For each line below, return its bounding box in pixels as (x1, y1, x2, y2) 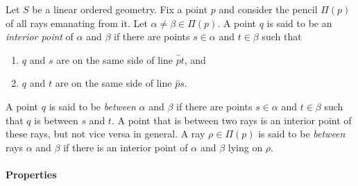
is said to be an (266, 15, 332, 30)
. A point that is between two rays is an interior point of (111, 112, 352, 127)
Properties (6, 167, 57, 181)
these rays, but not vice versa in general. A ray (6, 126, 205, 141)
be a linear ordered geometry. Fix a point (32, 2, 208, 16)
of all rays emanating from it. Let (6, 15, 148, 30)
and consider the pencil (219, 2, 318, 16)
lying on (228, 139, 263, 154)
